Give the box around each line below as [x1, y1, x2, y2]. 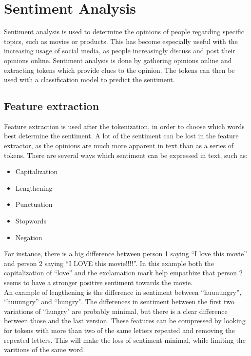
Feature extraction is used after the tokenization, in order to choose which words [4, 121, 245, 131]
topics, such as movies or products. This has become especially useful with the [4, 36, 238, 46]
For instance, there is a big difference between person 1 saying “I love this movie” [4, 248, 247, 259]
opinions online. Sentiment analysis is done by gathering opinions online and [4, 55, 232, 65]
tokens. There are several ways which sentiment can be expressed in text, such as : [4, 150, 248, 160]
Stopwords [15, 216, 46, 226]
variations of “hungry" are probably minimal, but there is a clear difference [4, 306, 228, 316]
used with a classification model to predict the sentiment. [4, 74, 175, 85]
